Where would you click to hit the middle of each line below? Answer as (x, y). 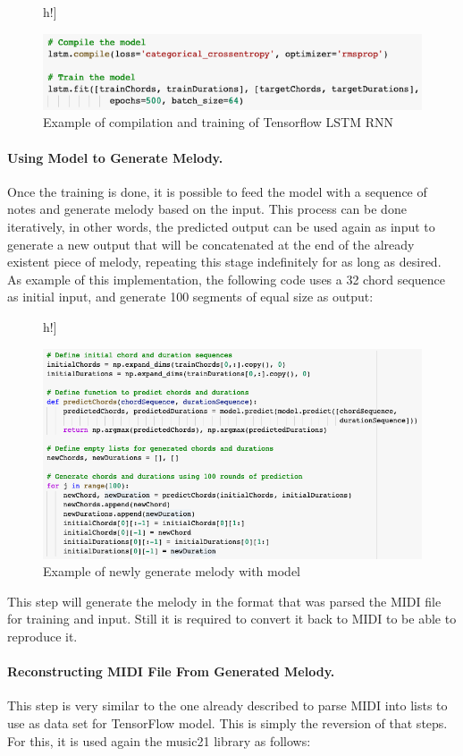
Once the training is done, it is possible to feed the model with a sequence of (217, 191)
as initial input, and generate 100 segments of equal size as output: (190, 297)
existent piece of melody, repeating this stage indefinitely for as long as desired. (224, 262)
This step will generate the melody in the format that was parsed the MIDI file (224, 601)
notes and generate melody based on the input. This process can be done (207, 209)
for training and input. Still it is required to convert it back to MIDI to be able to (232, 619)
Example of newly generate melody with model (172, 571)
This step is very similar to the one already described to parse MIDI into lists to (227, 705)
